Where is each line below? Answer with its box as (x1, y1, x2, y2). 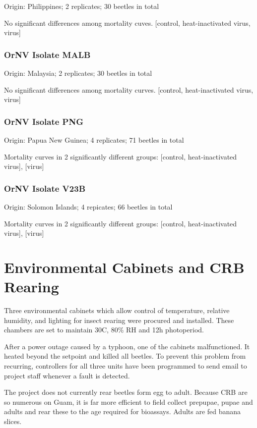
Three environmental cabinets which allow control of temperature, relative (4, 305, 230, 316)
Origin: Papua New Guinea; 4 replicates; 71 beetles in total (4, 135, 184, 145)
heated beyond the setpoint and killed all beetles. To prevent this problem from (4, 351, 246, 361)
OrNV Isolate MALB (4, 48, 91, 60)
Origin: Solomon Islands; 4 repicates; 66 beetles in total (4, 202, 173, 212)
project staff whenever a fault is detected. (4, 370, 130, 380)
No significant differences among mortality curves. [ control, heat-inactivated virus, (4, 84, 254, 95)
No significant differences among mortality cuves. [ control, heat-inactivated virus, (4, 17, 251, 28)
